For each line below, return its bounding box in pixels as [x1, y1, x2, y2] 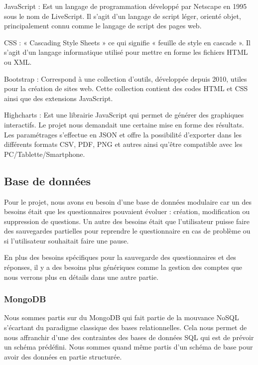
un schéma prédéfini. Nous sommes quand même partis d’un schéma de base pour [4, 342, 253, 352]
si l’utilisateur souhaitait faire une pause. [4, 235, 129, 245]
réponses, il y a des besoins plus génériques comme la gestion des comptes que [4, 262, 242, 272]
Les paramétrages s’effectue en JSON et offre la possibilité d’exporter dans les [4, 129, 242, 139]
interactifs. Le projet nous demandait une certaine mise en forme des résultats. [4, 119, 244, 129]
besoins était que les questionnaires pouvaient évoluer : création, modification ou [4, 206, 250, 217]
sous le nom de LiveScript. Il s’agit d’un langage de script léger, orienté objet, [4, 10, 241, 21]
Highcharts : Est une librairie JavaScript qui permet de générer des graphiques [4, 110, 244, 120]
